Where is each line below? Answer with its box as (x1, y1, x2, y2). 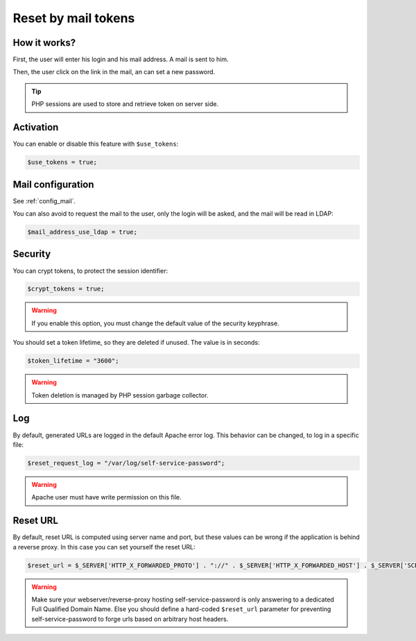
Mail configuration (12, 178, 94, 190)
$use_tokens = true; (27, 158, 97, 166)
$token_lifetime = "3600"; (27, 357, 119, 365)
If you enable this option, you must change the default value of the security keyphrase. (31, 319, 280, 327)
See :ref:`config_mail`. (12, 196, 76, 205)
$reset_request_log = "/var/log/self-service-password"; (27, 459, 225, 467)
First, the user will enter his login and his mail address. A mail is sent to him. (12, 55, 229, 64)
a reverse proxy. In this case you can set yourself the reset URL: (12, 542, 196, 551)
